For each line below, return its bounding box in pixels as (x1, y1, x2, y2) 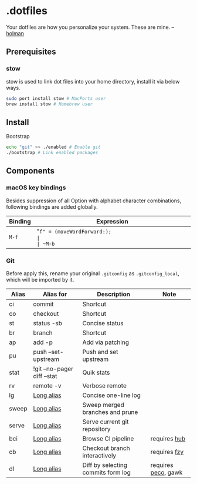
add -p (33, 338, 53, 346)
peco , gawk (150, 468, 183, 476)
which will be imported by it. (6, 276, 74, 283)
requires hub (150, 434, 186, 442)
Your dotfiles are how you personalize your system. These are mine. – (6, 24, 175, 31)
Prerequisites (6, 47, 56, 57)
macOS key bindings (6, 183, 66, 192)
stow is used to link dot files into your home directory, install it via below (6, 78, 180, 85)
